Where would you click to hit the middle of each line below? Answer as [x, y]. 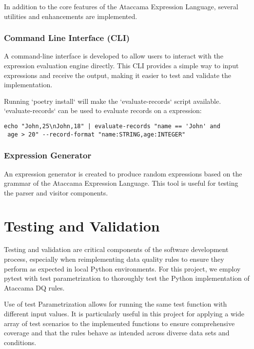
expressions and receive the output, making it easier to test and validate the [117, 75]
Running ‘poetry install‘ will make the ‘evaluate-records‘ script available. [113, 101]
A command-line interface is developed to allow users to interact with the [114, 56]
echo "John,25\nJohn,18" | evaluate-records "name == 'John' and [112, 126]
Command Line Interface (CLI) [67, 38]
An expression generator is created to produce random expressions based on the [123, 173]
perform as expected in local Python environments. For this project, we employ [122, 268]
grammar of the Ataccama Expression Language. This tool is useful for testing [121, 183]
